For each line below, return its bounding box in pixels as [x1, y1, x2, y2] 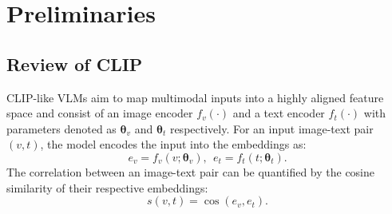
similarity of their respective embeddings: [6, 179, 208, 196]
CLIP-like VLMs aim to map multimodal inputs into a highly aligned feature [6, 89, 384, 105]
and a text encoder [232, 105, 325, 121]
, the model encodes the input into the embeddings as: [40, 136, 307, 153]
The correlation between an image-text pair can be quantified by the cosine [6, 163, 375, 180]
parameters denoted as [6, 120, 117, 137]
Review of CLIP [6, 51, 143, 76]
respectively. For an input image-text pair [169, 120, 374, 137]
